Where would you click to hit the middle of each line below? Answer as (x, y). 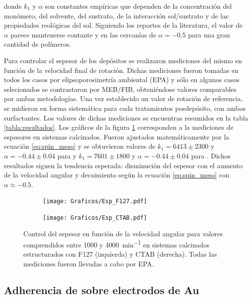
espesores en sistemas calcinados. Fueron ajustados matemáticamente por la (117, 136)
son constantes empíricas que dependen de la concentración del (138, 6)
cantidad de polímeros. (38, 44)
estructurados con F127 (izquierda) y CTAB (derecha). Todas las (120, 254)
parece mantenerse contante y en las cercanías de (83, 34)
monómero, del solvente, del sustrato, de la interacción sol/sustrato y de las (116, 15)
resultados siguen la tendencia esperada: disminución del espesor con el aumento (123, 165)
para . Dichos (211, 155)
